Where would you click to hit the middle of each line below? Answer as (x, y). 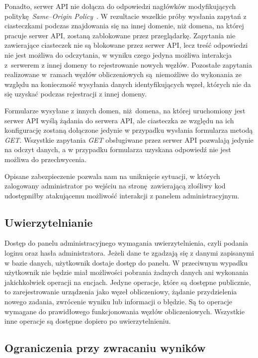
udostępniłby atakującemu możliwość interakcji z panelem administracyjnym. (122, 195)
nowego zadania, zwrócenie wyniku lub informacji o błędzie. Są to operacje (118, 302)
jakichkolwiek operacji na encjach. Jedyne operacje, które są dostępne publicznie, (128, 282)
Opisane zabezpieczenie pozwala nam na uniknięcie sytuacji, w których (112, 176)
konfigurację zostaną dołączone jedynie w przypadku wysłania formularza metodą (129, 130)
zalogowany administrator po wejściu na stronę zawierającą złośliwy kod (115, 186)
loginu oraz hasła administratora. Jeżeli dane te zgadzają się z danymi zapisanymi (129, 253)
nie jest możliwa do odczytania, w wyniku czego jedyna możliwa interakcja (118, 54)
